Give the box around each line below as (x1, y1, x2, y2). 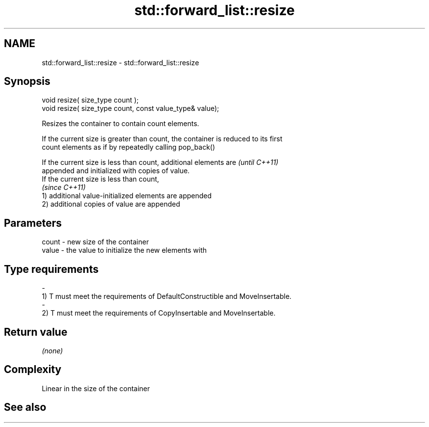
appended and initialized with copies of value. (42, 166, 190, 175)
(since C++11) (42, 183, 86, 192)
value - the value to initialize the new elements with (42, 246, 207, 255)
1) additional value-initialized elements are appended (42, 191, 212, 200)
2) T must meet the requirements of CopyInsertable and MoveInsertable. (42, 309, 276, 318)
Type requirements (4, 263, 99, 275)
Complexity (4, 363, 62, 376)
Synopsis (4, 75, 50, 88)
